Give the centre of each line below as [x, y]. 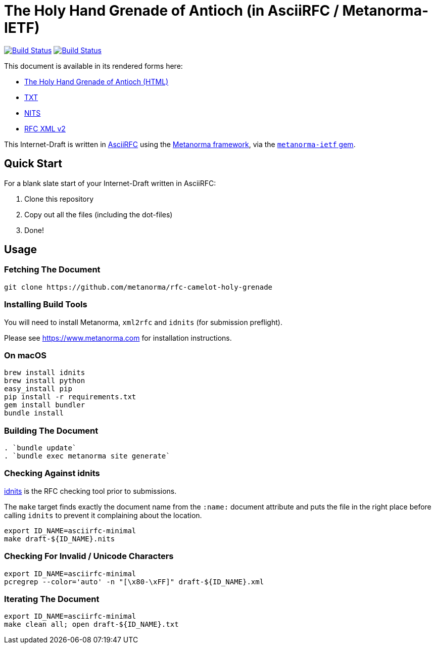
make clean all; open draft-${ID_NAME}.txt [91, 624]
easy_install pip [38, 389]
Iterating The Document [52, 599]
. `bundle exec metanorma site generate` [87, 456]
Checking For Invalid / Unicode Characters [89, 556]
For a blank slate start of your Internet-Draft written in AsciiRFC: [110, 183]
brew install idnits [45, 373]
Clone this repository [59, 199]
